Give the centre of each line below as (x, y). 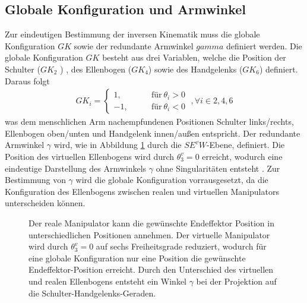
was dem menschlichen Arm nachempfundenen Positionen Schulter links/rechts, (149, 121)
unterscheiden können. (45, 203)
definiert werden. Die (264, 45)
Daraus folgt (27, 81)
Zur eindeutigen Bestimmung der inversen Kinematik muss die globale (132, 34)
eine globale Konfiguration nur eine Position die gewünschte (137, 258)
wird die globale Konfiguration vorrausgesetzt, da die (172, 180)
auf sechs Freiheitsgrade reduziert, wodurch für (181, 246)
